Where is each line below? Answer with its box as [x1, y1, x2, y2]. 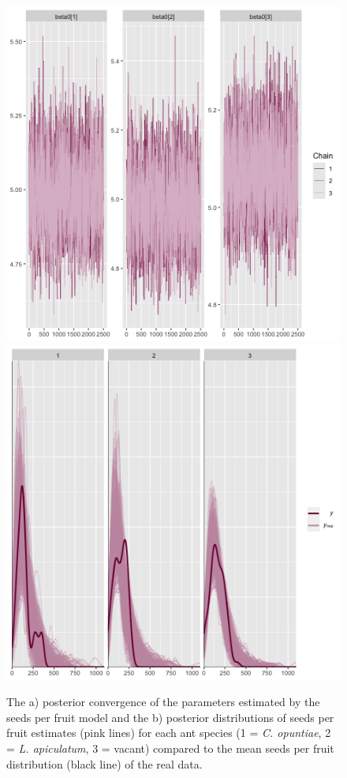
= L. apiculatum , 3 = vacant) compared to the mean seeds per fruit [6, 739, 334, 756]
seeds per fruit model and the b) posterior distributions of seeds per [6, 708, 334, 725]
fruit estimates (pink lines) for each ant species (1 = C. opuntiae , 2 [6, 724, 331, 741]
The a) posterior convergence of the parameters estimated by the [6, 693, 320, 710]
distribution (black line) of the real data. [6, 755, 203, 772]
